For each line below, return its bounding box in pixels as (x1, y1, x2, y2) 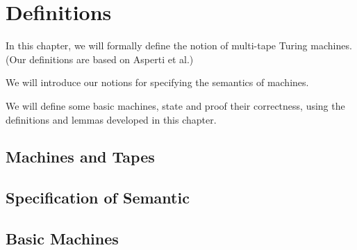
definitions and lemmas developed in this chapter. (6, 112, 217, 126)
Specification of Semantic (6, 187, 190, 208)
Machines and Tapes (6, 146, 155, 167)
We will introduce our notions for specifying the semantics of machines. (6, 75, 309, 90)
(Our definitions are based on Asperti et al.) (6, 51, 194, 66)
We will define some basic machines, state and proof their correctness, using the (6, 98, 345, 112)
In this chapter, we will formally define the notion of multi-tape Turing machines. (6, 38, 352, 53)
